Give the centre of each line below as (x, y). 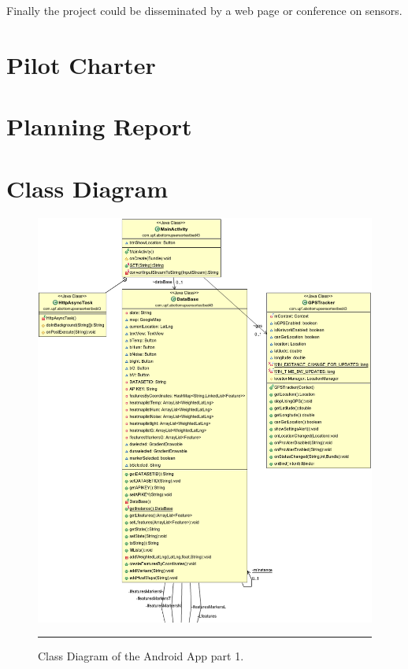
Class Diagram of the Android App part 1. (141, 656)
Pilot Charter (81, 64)
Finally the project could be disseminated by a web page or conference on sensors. (204, 10)
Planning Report (99, 126)
